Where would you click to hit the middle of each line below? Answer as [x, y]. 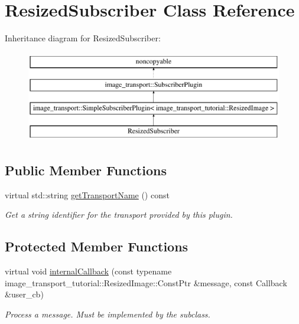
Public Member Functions [86, 170]
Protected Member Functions [97, 246]
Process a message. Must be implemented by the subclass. [108, 314]
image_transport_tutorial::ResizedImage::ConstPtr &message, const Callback [146, 282]
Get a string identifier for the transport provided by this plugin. [119, 215]
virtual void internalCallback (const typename [88, 271]
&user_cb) [24, 294]
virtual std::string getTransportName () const [87, 194]
